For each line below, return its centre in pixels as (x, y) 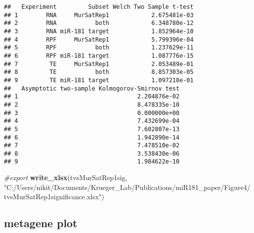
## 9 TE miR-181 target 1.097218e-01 (99, 80)
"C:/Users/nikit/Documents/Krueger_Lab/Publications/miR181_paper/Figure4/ (127, 187)
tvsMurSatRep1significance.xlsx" (53, 197)
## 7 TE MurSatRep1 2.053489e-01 (99, 64)
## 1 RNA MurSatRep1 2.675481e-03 (99, 15)
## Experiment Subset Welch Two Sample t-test (99, 7)
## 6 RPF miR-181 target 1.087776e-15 (99, 56)
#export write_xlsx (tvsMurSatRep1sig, (66, 177)
